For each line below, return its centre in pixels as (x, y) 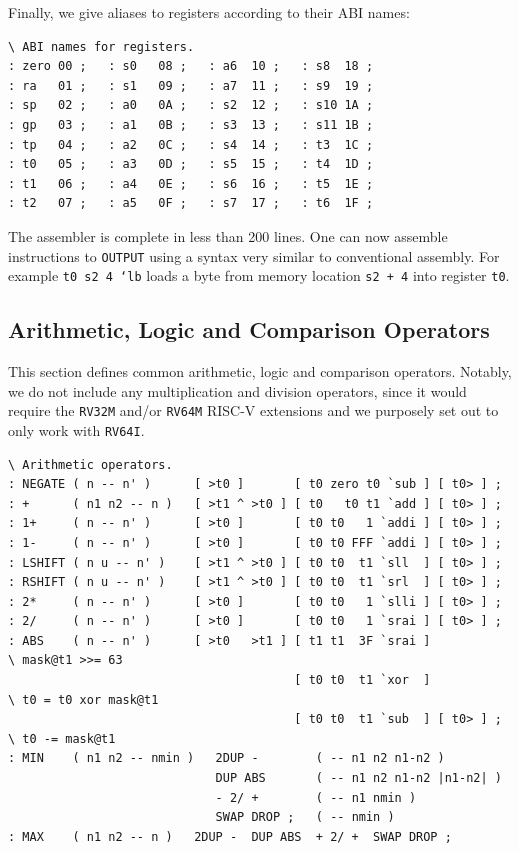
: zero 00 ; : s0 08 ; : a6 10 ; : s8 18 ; (191, 66)
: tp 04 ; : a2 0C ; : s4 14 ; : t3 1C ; (191, 144)
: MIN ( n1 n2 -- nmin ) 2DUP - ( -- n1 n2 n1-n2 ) (226, 758)
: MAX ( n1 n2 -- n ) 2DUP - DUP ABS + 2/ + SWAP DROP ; (230, 836)
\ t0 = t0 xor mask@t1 (83, 699)
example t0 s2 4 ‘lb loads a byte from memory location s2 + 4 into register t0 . (259, 275)
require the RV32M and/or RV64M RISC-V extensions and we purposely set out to (253, 410)
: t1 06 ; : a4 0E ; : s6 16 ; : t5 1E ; (191, 183)
